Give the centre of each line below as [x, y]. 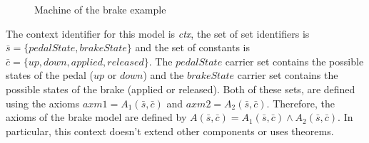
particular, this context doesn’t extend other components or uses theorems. [170, 131]
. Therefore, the [300, 103]
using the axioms [43, 103]
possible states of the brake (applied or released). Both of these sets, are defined [181, 89]
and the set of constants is [192, 47]
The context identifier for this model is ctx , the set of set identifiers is [158, 33]
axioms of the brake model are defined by [96, 117]
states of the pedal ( [50, 75]
